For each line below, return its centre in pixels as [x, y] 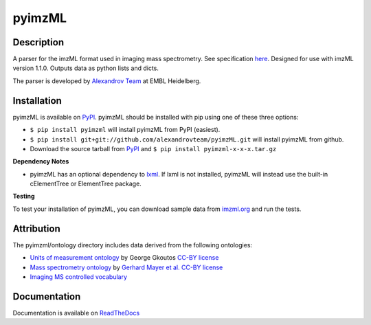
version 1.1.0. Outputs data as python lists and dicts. [86, 68]
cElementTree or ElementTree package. [86, 184]
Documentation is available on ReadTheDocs [76, 313]
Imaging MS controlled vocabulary [78, 277]
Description [38, 42]
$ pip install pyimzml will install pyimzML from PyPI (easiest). [125, 130]
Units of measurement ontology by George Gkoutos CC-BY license [124, 258]
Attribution [37, 228]
